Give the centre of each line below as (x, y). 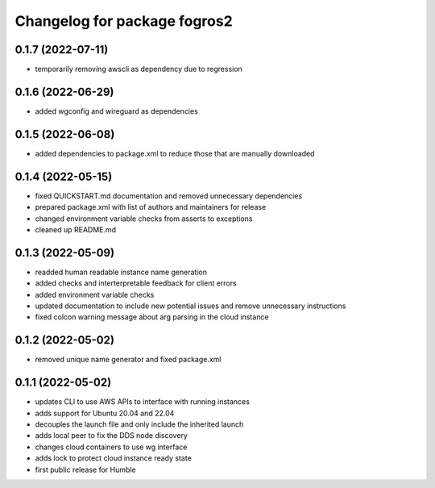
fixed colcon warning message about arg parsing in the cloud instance (152, 317)
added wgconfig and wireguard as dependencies (117, 111)
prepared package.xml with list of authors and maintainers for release (151, 207)
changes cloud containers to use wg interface (111, 447)
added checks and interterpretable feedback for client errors (136, 283)
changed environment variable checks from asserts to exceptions (144, 219)
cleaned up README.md (76, 229)
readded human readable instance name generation (121, 272)
